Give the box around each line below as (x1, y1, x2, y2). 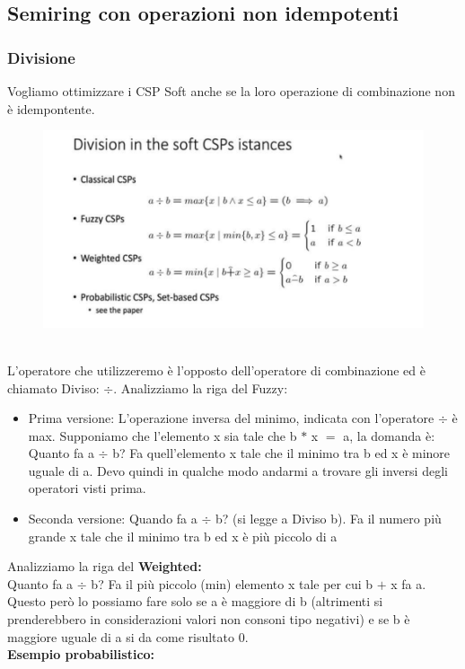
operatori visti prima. (28, 479, 146, 497)
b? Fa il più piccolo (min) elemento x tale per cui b (91, 574, 373, 593)
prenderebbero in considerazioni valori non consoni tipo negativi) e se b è (7, 610, 410, 629)
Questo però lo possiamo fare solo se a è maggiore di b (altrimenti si (7, 592, 383, 611)
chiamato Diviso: (7, 378, 100, 397)
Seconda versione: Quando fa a (28, 509, 197, 528)
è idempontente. (7, 99, 95, 118)
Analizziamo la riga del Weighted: (7, 557, 202, 576)
